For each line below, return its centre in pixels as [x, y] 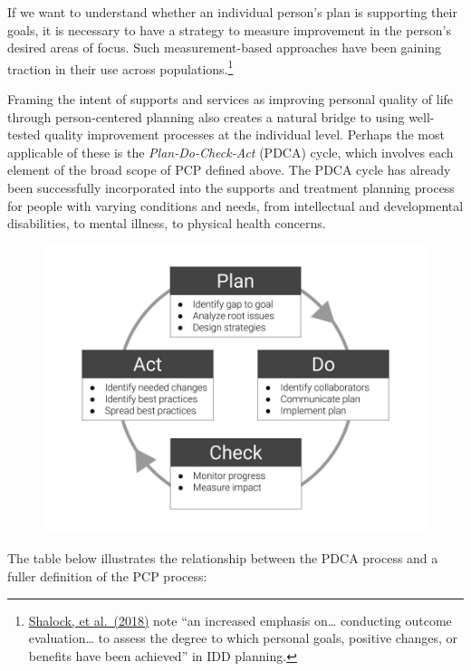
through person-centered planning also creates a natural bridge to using [206, 116]
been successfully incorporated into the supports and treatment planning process [231, 187]
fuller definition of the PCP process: [107, 575]
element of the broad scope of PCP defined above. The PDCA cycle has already [229, 170]
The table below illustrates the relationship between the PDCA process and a [223, 558]
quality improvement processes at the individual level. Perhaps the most [245, 134]
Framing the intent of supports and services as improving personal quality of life [231, 99]
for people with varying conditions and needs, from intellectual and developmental [235, 205]
